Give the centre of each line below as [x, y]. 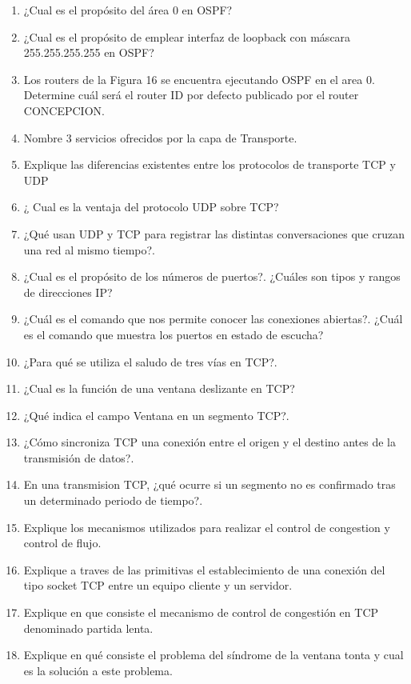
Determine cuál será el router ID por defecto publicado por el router [191, 95]
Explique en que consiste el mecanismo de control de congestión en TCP [201, 612]
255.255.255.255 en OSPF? [89, 52]
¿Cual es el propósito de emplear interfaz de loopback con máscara [187, 36]
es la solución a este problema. [98, 670]
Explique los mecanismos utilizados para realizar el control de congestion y [207, 527]
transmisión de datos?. [79, 457]
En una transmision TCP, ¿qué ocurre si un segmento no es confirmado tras [209, 484]
